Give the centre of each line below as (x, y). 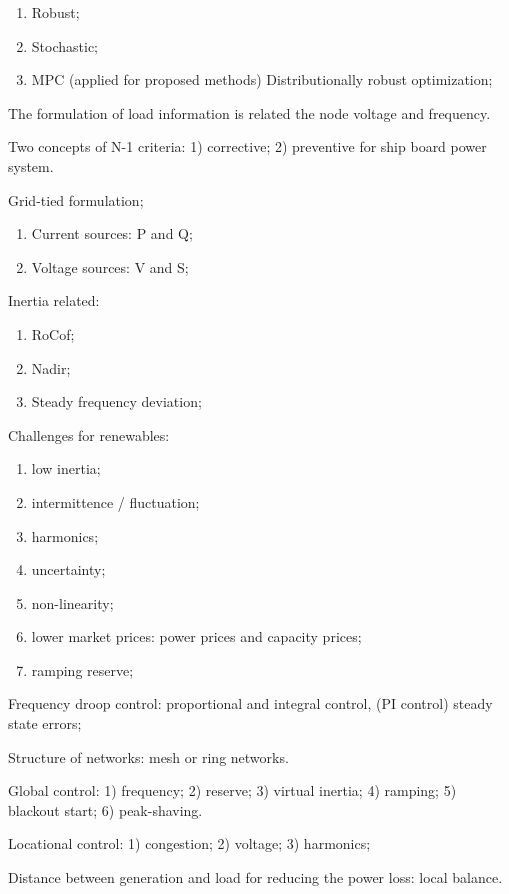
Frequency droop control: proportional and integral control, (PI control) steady (250, 703)
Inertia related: (54, 300)
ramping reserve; (82, 669)
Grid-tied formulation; (76, 199)
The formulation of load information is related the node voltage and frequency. (249, 112)
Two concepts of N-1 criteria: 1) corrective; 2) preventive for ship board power (247, 146)
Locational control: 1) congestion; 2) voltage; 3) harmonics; (189, 843)
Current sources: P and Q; (112, 233)
